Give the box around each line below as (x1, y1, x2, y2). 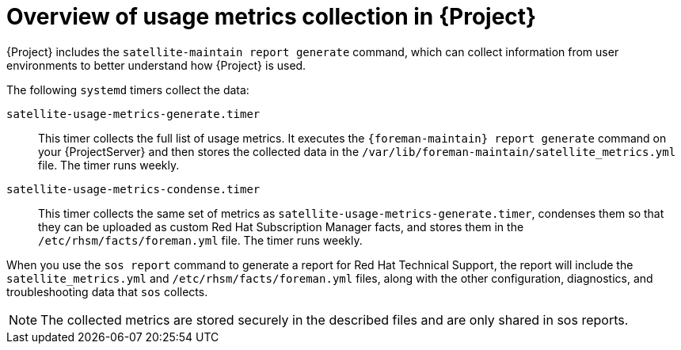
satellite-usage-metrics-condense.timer (6, 182, 261, 196)
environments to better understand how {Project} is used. (6, 58, 306, 72)
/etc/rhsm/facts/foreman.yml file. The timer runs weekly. (38, 233, 363, 247)
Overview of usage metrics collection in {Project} (6, 3, 537, 30)
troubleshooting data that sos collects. (6, 284, 208, 299)
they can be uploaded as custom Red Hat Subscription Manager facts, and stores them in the (38, 219, 524, 234)
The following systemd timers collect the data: (6, 82, 249, 97)
